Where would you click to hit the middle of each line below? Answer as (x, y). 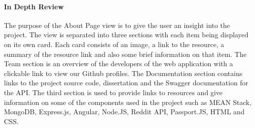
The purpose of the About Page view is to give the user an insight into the (117, 25)
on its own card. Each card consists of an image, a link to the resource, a (114, 44)
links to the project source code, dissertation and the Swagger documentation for (126, 83)
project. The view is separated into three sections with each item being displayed (126, 35)
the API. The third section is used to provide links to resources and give (113, 92)
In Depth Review (34, 6)
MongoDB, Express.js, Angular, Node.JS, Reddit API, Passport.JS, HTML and (124, 112)
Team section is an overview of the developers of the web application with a (119, 64)
